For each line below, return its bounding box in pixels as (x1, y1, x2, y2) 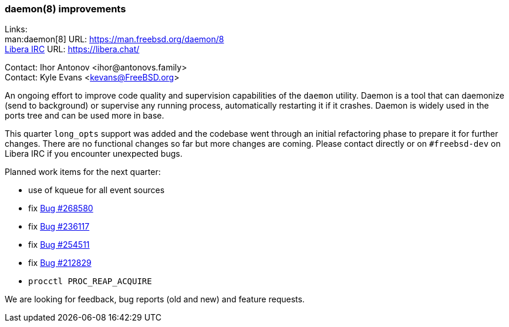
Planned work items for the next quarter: (5, 167, 161, 177)
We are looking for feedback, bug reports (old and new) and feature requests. (5, 294, 305, 305)
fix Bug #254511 (28, 240, 90, 250)
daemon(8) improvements (5, 3, 126, 15)
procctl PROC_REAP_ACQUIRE (28, 277, 152, 286)
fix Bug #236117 (28, 221, 90, 232)
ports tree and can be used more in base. (5, 110, 164, 121)
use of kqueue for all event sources (28, 185, 165, 195)
